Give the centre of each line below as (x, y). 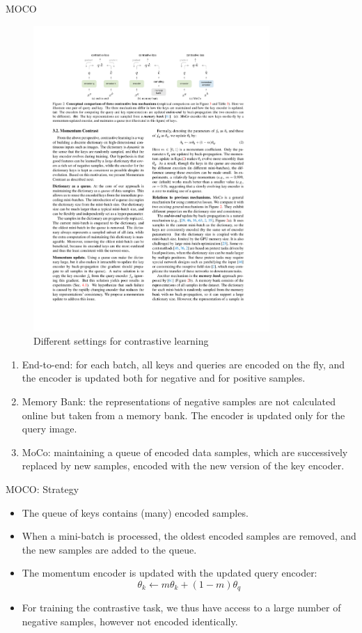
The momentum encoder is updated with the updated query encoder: (170, 573)
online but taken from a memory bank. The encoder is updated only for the (183, 415)
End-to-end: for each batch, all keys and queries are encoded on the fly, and (183, 364)
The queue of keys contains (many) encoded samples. (135, 512)
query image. (49, 429)
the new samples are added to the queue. (109, 549)
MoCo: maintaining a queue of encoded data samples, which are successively (185, 452)
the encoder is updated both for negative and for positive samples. (164, 378)
